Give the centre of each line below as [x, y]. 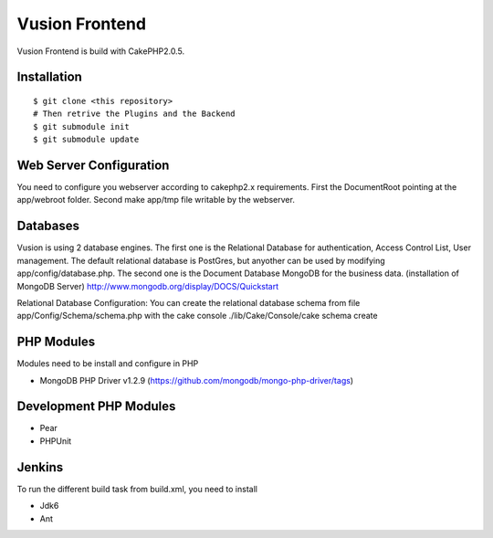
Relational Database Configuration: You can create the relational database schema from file [189, 302]
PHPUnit [56, 441]
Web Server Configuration [93, 165]
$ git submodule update [86, 140]
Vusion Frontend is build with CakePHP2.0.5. [101, 51]
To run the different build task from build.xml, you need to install [137, 489]
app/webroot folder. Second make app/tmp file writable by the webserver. [156, 200]
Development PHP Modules [96, 406]
